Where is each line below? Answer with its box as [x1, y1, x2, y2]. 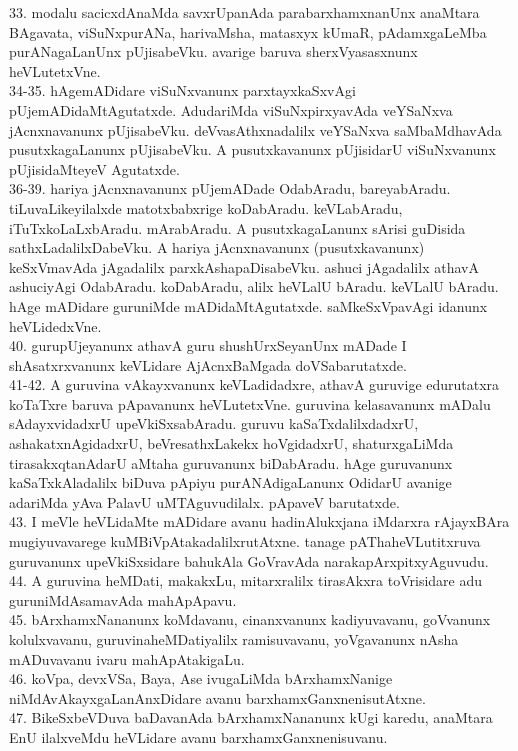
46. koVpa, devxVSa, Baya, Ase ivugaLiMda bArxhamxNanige [9, 668, 393, 689]
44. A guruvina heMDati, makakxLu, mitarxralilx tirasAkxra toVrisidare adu [9, 570, 483, 591]
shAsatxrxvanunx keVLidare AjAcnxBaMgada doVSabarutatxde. [9, 354, 407, 375]
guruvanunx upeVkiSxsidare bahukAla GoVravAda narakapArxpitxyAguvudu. [9, 550, 489, 571]
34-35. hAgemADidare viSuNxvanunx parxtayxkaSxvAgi [9, 80, 356, 101]
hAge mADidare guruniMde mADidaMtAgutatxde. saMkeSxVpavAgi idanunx [9, 295, 488, 316]
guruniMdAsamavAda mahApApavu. [9, 589, 237, 610]
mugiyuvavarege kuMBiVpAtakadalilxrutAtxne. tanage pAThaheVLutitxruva [9, 531, 481, 552]
